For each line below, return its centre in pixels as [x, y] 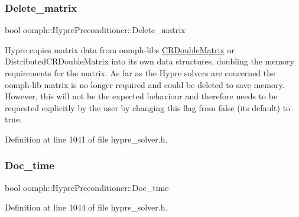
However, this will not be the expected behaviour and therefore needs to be [141, 96]
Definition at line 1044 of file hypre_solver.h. [86, 207]
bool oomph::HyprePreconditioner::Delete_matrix [95, 30]
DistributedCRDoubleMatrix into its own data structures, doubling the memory [149, 61]
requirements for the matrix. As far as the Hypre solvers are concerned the [140, 73]
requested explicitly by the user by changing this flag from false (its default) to [148, 107]
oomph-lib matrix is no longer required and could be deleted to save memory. [145, 84]
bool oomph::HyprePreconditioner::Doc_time [87, 187]
